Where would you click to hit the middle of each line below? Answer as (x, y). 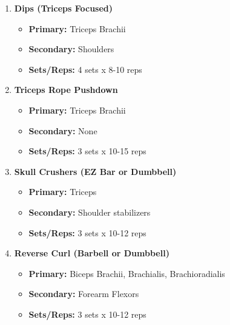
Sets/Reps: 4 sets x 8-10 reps (85, 69)
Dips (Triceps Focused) (64, 8)
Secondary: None (63, 130)
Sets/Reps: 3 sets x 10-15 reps (87, 151)
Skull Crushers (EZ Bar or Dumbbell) (95, 171)
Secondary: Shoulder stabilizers (90, 212)
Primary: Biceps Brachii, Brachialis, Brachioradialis (127, 273)
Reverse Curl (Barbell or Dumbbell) (92, 253)
